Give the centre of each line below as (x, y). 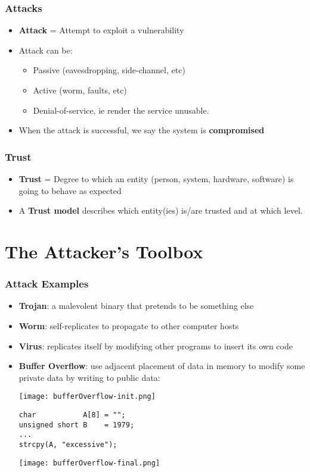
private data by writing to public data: (89, 377)
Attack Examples (47, 284)
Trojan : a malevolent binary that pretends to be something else (136, 306)
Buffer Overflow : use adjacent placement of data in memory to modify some (162, 366)
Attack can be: (46, 50)
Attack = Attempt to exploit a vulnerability (101, 30)
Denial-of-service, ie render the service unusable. (121, 110)
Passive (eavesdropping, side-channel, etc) (109, 70)
